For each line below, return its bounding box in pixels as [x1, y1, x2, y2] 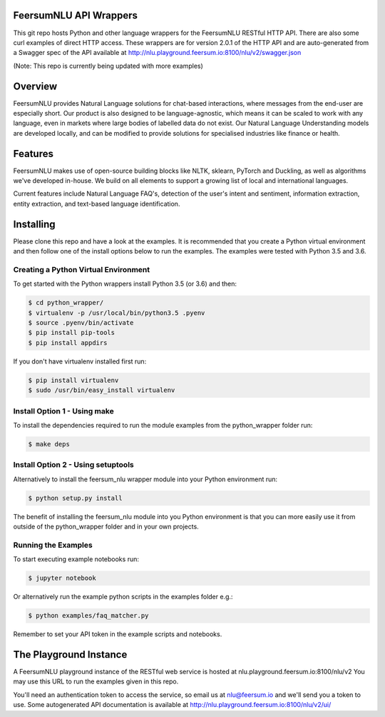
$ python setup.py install [28, 493, 123, 502]
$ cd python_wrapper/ [28, 299, 104, 307]
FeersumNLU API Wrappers [13, 9, 138, 21]
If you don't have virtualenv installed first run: [13, 357, 147, 366]
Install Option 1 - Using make [13, 406, 114, 416]
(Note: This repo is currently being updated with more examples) [13, 61, 203, 70]
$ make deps [28, 440, 71, 448]
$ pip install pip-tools [28, 329, 115, 337]
